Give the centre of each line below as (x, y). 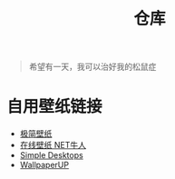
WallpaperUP (44, 165)
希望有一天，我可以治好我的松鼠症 (92, 67)
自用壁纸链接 (55, 107)
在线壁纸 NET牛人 (53, 145)
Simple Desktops (51, 155)
